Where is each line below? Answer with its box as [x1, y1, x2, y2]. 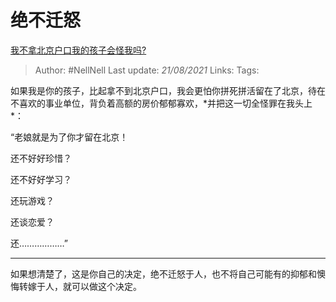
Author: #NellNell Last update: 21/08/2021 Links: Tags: [34, 64, 260, 76]
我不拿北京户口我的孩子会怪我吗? [10, 44, 147, 56]
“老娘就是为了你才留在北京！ [10, 131, 129, 143]
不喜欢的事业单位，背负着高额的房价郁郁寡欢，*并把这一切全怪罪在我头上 [10, 97, 313, 109]
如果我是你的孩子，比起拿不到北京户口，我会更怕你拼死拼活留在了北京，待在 [10, 84, 326, 96]
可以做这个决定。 [71, 280, 142, 292]
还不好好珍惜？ [10, 152, 72, 164]
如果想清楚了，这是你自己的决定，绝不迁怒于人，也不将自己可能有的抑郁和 [10, 267, 317, 280]
